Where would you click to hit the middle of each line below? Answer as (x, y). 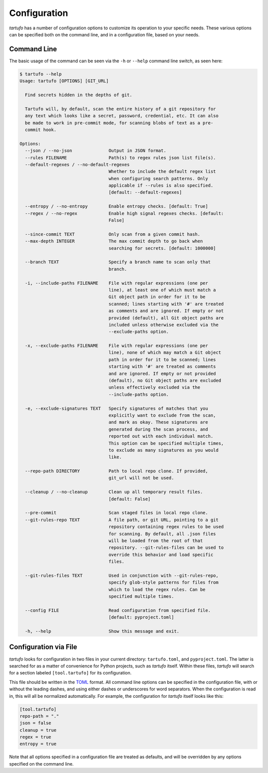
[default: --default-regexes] (145, 192)
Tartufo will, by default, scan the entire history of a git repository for (120, 109)
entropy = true (38, 744)
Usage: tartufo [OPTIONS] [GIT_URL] (64, 81)
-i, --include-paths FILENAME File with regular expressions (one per (117, 283)
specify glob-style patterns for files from (164, 583)
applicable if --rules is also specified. (161, 186)
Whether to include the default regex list (162, 171)
